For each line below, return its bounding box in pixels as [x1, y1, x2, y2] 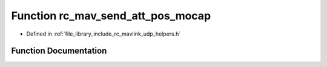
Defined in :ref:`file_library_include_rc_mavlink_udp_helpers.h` [26, 30, 181, 37]
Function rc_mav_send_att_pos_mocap [11, 9, 211, 22]
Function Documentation [11, 46, 107, 56]
